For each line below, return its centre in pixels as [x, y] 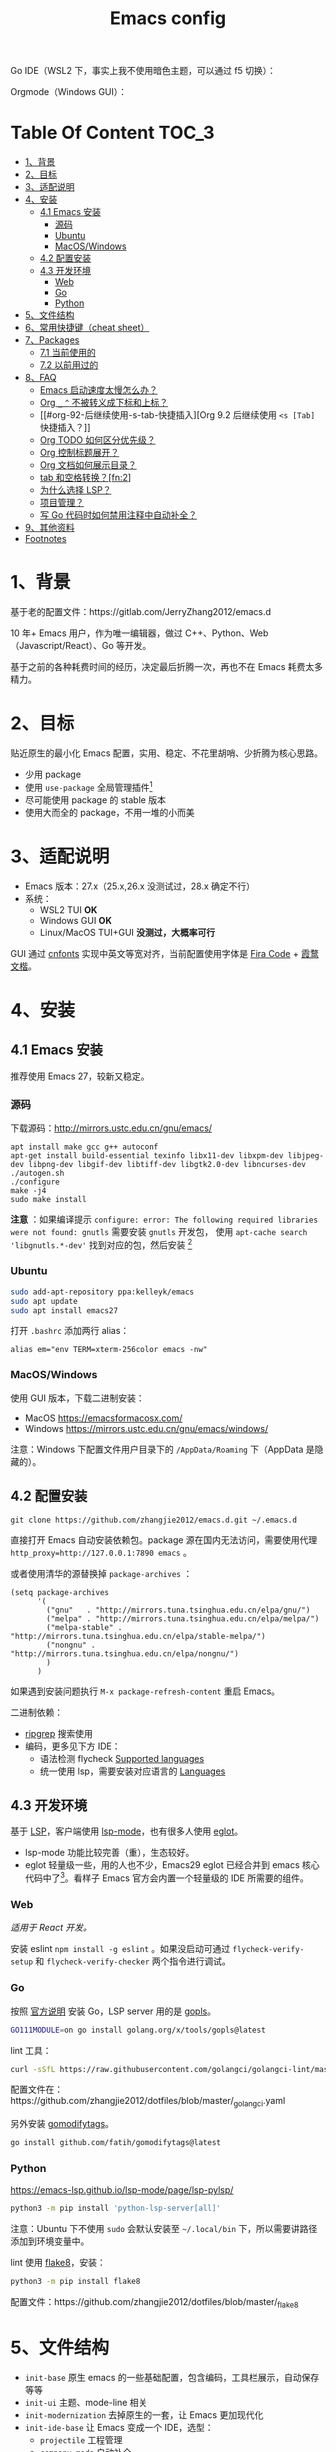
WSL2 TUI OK [68, 909]
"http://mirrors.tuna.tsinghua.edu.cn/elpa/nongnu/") [125, 1653]
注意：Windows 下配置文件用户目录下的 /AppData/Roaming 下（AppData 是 [162, 1449]
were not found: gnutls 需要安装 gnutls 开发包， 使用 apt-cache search [159, 1231]
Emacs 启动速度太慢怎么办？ [98, 390]
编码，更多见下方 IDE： [73, 1746]
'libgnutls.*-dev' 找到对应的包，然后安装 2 [101, 1244]
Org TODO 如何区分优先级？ [97, 440]
